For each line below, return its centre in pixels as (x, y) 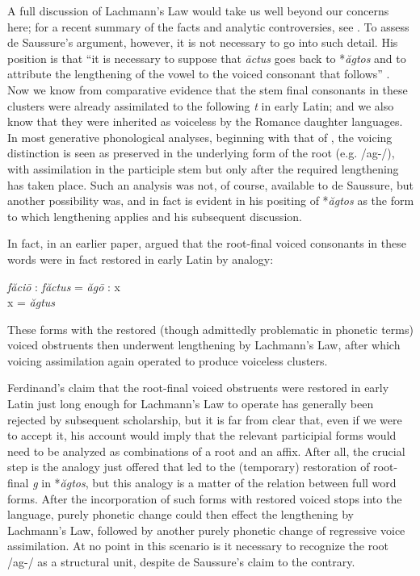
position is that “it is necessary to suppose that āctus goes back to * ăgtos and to (207, 58)
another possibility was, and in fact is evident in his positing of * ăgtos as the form (211, 200)
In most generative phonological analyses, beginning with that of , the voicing (200, 137)
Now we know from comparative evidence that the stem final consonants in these (208, 89)
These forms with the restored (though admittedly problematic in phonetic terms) (210, 329)
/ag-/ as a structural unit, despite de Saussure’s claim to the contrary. (181, 561)
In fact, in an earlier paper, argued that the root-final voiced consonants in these (207, 243)
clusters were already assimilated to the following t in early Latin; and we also (201, 105)
